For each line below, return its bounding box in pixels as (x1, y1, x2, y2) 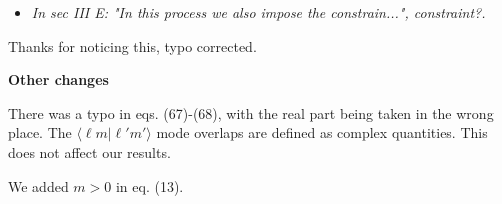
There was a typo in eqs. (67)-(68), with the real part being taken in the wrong (8, 102, 494, 123)
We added (8, 175, 69, 196)
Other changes (8, 69, 109, 90)
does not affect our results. (8, 141, 171, 162)
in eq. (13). (115, 175, 184, 196)
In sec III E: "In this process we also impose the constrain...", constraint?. (31, 2, 486, 22)
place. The (8, 122, 72, 143)
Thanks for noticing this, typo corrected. (8, 35, 257, 56)
